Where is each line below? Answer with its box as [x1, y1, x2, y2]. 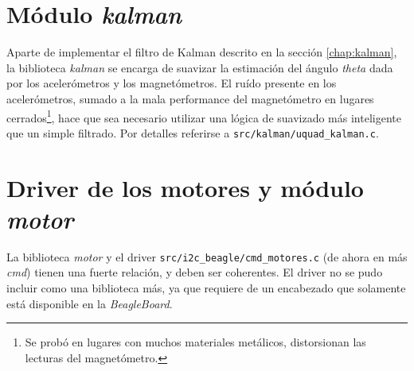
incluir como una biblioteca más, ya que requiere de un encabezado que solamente [6, 279, 406, 296]
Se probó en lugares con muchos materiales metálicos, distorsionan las [25, 334, 366, 350]
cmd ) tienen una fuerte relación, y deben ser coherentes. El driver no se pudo [6, 264, 383, 280]
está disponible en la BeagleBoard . [6, 295, 173, 311]
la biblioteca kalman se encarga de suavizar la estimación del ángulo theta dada [6, 59, 393, 75]
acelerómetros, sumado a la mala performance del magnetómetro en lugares [6, 90, 374, 106]
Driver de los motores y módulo [6, 171, 364, 203]
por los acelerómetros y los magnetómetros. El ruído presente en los [6, 75, 337, 91]
